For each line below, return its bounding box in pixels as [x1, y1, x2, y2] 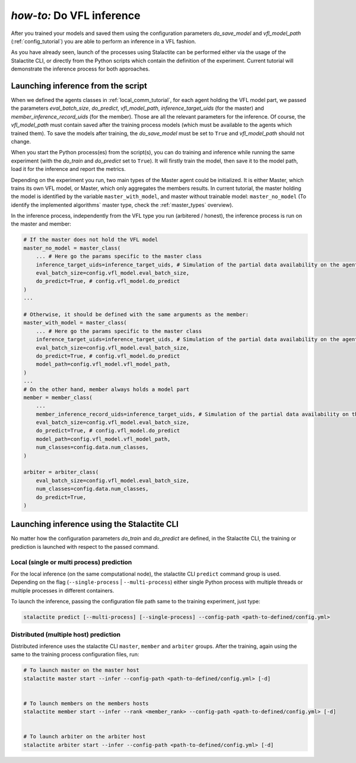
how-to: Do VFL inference [11, 9, 141, 22]
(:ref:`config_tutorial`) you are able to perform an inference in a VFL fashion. [11, 37, 196, 44]
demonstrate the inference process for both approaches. [11, 65, 150, 72]
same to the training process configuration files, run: [11, 651, 139, 658]
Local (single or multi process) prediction [11, 558, 132, 566]
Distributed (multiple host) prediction [11, 630, 121, 638]
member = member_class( [23, 394, 93, 400]
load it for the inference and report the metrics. [11, 166, 126, 173]
